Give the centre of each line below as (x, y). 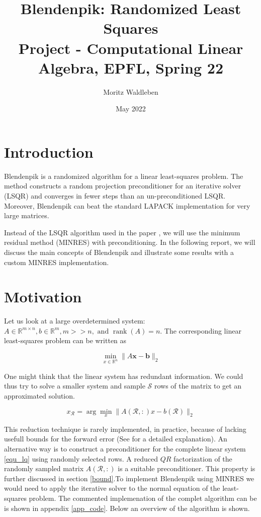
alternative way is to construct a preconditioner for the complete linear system (125, 449)
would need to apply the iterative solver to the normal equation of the (112, 488)
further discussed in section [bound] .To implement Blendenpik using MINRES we (129, 478)
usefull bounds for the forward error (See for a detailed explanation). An (116, 439)
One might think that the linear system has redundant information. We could (124, 376)
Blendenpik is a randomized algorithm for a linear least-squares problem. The (124, 176)
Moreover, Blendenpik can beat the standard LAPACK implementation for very (127, 205)
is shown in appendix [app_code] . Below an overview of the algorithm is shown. (127, 508)
